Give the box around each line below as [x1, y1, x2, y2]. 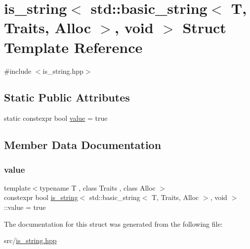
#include [4, 65, 32, 76]
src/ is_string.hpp [4, 235, 57, 246]
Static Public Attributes [4, 90, 130, 105]
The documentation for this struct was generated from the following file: [4, 218, 223, 229]
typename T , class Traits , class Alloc [40, 182, 156, 193]
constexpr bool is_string [4, 192, 78, 202]
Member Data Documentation [4, 137, 162, 152]
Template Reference [4, 37, 143, 57]
